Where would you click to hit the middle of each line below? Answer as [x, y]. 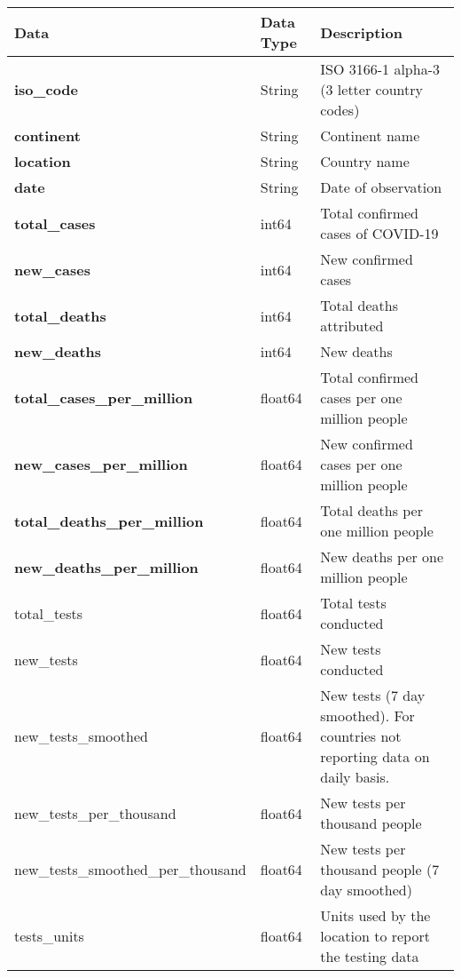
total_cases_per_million [104, 398]
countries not [361, 736]
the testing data [370, 956]
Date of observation [381, 187]
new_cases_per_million [101, 464]
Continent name [370, 135]
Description [361, 32]
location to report [375, 936]
